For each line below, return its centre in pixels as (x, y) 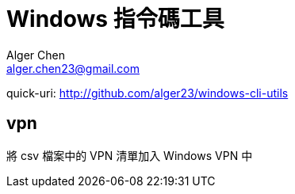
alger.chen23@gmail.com (73, 68)
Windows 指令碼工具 (115, 19)
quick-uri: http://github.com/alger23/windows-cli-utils (147, 93)
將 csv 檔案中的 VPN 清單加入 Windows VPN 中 (130, 155)
